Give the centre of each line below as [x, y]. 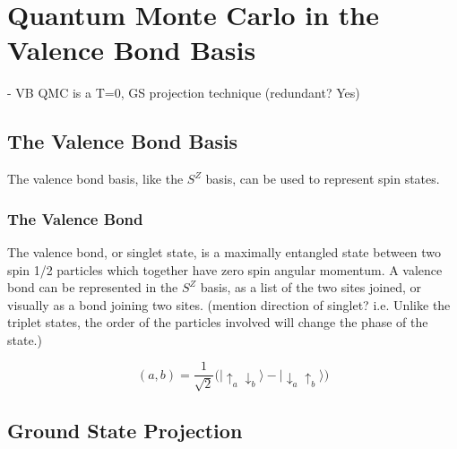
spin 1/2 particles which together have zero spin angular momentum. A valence [225, 269]
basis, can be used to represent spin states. [323, 179]
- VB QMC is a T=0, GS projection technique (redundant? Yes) [184, 93]
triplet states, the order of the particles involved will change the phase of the [218, 322]
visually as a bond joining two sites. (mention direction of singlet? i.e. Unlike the [229, 304]
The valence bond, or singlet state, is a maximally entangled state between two [224, 251]
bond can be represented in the [93, 287]
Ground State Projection [125, 431]
